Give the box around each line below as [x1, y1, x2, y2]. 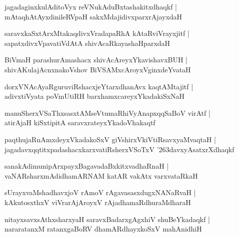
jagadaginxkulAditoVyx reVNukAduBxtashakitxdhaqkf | [4, 1, 177, 11]
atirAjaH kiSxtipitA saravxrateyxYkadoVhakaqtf [4, 117, 155, 128]
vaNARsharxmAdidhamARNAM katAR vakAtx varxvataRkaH [4, 170, 198, 181]
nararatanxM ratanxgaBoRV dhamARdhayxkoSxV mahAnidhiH [4, 224, 202, 234]
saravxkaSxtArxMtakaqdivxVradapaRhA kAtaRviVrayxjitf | [4, 28, 189, 38]
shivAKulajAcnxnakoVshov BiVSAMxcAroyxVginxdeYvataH [4, 64, 191, 74]
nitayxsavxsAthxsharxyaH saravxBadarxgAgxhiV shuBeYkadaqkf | [4, 214, 210, 224]
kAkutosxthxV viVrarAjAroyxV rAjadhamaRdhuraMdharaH [4, 197, 191, 207]
